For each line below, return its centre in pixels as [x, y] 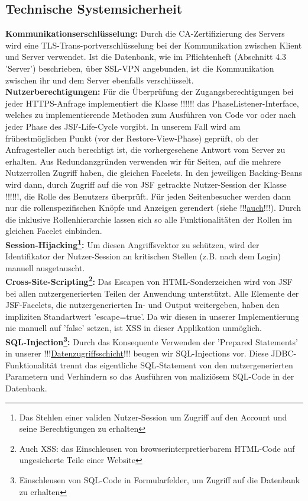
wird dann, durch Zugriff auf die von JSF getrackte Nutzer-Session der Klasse [146, 184]
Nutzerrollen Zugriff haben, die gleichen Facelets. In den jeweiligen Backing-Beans [154, 173]
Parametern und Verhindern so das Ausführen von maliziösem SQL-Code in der [150, 376]
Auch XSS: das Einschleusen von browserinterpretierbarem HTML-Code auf [157, 448]
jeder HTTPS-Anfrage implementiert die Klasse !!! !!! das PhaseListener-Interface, [152, 103]
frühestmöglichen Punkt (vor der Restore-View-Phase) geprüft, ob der [132, 138]
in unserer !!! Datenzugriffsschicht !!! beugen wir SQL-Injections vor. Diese [137, 353]
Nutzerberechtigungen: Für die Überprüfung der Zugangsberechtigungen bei [150, 91]
